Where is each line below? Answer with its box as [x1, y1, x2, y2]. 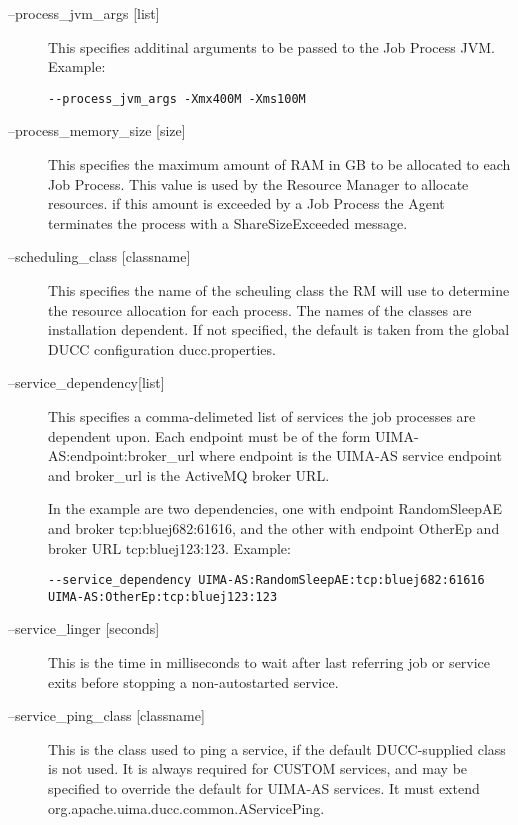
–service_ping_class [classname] [8, 705, 205, 726]
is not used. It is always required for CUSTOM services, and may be [48, 758, 468, 779]
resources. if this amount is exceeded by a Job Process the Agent [48, 193, 445, 214]
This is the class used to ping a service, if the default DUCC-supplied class [48, 738, 506, 759]
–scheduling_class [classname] [8, 246, 191, 267]
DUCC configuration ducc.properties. [48, 338, 276, 359]
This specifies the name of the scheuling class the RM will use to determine [48, 280, 510, 300]
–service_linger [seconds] [8, 618, 160, 639]
